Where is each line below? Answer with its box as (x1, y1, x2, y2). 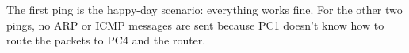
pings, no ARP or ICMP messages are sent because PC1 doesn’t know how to (6, 16, 384, 33)
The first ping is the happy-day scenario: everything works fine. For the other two (6, 2, 403, 17)
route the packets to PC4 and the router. (6, 32, 206, 48)
